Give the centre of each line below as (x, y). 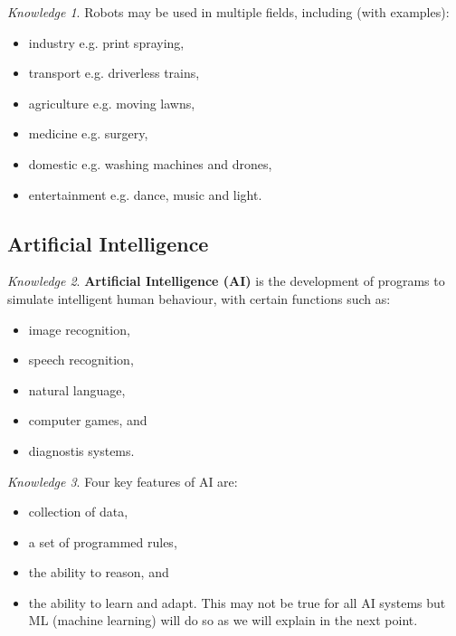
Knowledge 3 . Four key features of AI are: (123, 481)
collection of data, (78, 512)
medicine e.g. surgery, (88, 133)
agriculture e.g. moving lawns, (112, 103)
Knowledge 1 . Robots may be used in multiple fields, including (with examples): (228, 12)
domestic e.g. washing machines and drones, (150, 163)
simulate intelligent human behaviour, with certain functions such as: (199, 298)
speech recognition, (81, 360)
